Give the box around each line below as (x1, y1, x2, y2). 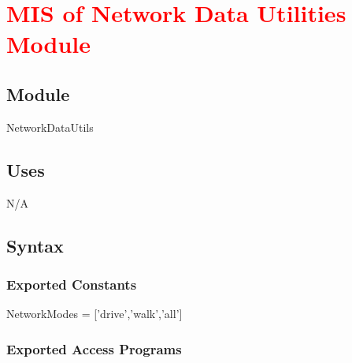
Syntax (6, 233, 64, 257)
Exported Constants (6, 274, 137, 294)
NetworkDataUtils (6, 118, 94, 135)
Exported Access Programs (6, 339, 182, 358)
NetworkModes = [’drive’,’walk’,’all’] (6, 305, 183, 322)
